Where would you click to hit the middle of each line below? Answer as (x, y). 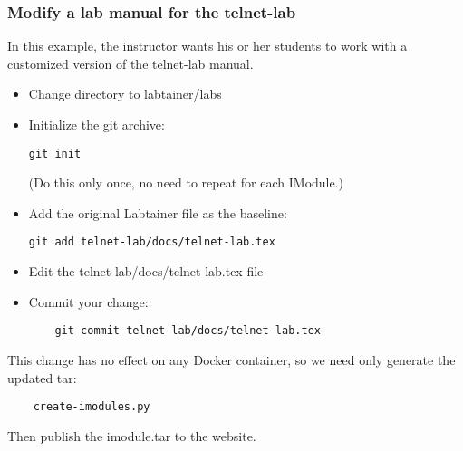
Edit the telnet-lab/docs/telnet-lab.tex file (146, 271)
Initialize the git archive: (96, 124)
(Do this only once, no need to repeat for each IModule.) (186, 182)
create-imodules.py (92, 407)
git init (55, 154)
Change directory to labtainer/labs (125, 94)
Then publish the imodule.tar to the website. (132, 435)
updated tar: (42, 377)
